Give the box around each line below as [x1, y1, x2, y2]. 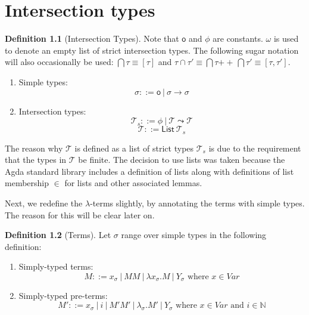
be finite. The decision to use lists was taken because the [78, 153, 285, 166]
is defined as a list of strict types [74, 141, 194, 154]
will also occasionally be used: [5, 55, 114, 68]
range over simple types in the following [121, 228, 267, 241]
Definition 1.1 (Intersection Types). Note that [5, 32, 179, 45]
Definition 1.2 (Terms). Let [5, 228, 111, 241]
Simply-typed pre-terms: [18, 289, 108, 301]
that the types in [5, 153, 67, 166]
